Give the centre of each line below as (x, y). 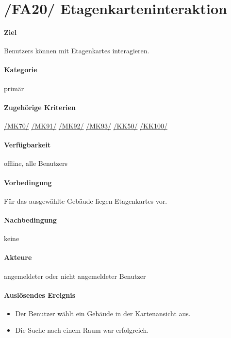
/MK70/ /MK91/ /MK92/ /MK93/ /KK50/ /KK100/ (86, 125)
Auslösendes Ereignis (40, 295)
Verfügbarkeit (27, 145)
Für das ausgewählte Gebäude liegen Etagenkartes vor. (86, 201)
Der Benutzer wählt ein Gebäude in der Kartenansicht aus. (103, 313)
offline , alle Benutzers (36, 163)
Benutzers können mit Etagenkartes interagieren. (77, 51)
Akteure (18, 257)
